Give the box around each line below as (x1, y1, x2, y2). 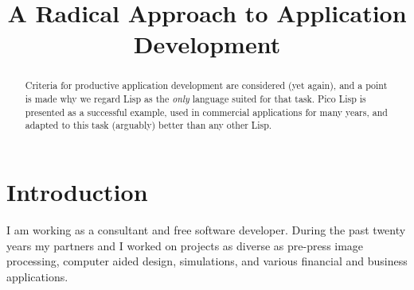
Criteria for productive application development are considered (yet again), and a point (25, 79, 388, 92)
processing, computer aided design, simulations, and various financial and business (6, 253, 408, 269)
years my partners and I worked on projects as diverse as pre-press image (6, 237, 364, 253)
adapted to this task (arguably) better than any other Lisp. (25, 118, 272, 132)
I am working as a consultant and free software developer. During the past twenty (6, 221, 406, 238)
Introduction (6, 175, 148, 207)
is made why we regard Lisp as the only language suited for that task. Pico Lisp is (25, 92, 366, 106)
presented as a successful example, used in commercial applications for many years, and (25, 105, 388, 118)
